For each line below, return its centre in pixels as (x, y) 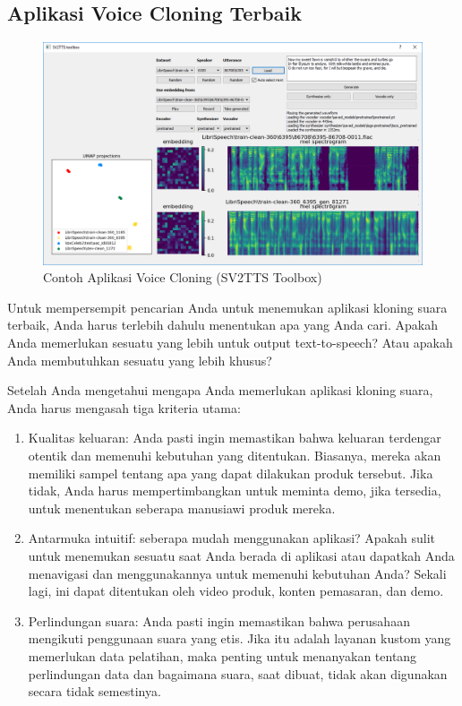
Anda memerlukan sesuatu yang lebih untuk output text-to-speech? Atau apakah (230, 343)
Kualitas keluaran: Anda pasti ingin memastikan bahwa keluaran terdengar (235, 438)
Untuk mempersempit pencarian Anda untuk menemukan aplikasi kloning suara (227, 307)
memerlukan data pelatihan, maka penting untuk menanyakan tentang (222, 655)
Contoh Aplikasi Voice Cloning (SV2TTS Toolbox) (183, 277)
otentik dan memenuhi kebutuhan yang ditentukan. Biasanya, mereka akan (235, 455)
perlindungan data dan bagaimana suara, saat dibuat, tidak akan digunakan (238, 673)
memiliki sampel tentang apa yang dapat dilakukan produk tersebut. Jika (231, 473)
